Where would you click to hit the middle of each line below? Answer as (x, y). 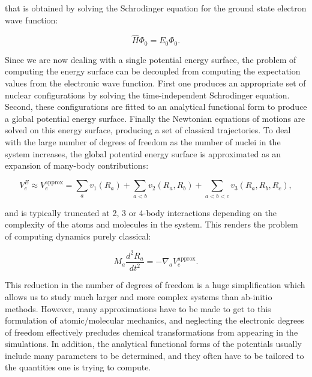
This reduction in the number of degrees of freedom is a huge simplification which (155, 285)
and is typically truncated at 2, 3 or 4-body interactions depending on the (141, 212)
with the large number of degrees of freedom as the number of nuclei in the (143, 142)
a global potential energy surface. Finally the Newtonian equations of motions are (155, 118)
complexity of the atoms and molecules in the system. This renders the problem (151, 224)
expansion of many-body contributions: (77, 165)
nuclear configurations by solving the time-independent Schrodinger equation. (147, 95)
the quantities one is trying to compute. (78, 367)
